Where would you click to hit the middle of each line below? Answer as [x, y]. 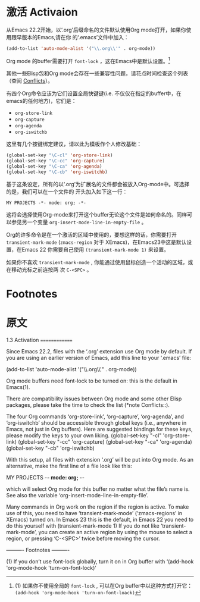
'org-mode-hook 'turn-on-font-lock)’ [51, 568]
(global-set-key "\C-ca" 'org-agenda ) [54, 167]
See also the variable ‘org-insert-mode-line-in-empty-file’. [77, 496]
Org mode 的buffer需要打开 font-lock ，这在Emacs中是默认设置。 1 [88, 60]
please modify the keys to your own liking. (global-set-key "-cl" [84, 435]
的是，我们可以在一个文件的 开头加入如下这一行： [67, 192]
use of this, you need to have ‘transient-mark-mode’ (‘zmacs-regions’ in [94, 513]
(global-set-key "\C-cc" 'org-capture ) [56, 161]
